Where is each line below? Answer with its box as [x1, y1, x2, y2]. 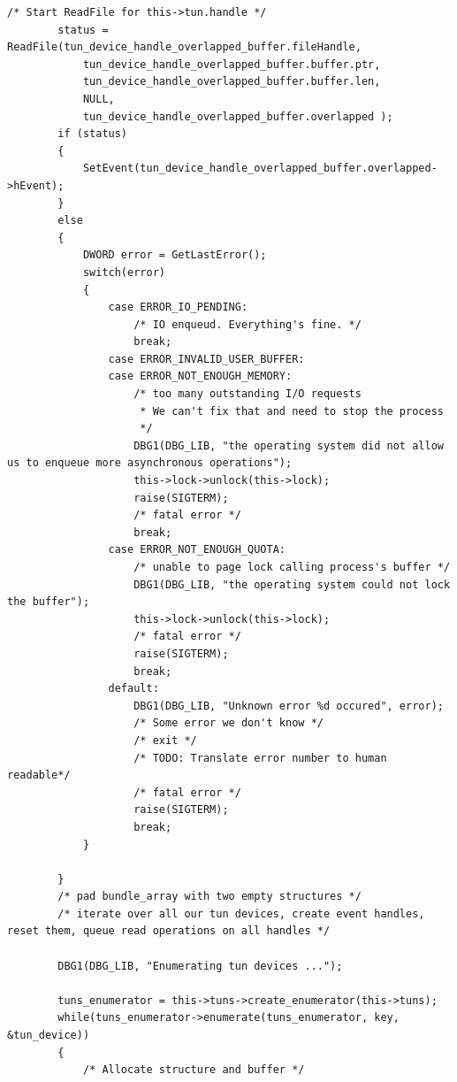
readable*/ [7, 769, 71, 782]
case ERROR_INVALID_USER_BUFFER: [108, 352, 305, 365]
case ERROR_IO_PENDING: [108, 301, 248, 314]
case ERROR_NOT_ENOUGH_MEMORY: [108, 370, 293, 383]
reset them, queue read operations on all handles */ [7, 925, 331, 938]
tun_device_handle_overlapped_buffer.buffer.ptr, [82, 58, 381, 71]
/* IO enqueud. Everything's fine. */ [133, 318, 362, 331]
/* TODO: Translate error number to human [133, 751, 387, 764]
